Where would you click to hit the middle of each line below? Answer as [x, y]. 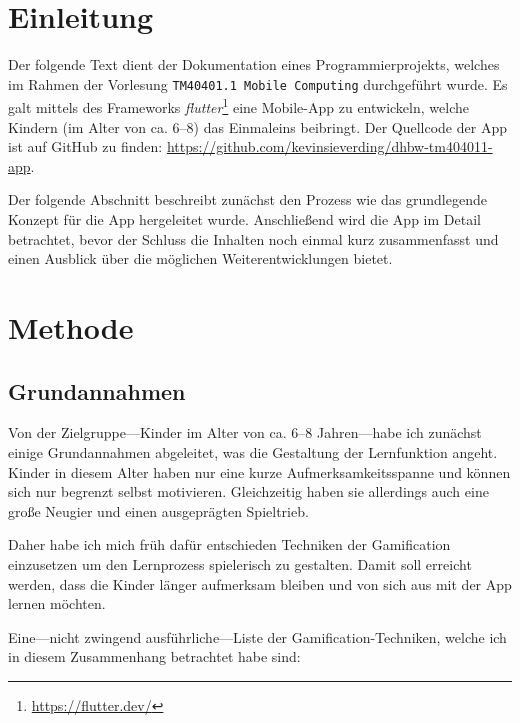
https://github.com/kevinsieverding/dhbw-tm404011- [329, 146]
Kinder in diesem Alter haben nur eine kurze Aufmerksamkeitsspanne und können [259, 471]
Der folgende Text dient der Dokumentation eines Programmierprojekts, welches [254, 64]
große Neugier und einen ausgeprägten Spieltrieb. [158, 510]
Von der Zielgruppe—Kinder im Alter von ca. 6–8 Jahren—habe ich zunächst [245, 432]
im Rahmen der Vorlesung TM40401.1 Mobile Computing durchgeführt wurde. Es [258, 83]
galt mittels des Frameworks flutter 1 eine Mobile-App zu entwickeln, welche [238, 106]
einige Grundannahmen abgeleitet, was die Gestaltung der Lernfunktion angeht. [253, 451]
